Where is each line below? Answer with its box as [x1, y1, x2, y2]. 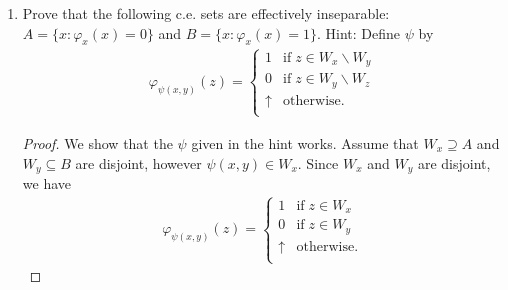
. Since [297, 152, 339, 173]
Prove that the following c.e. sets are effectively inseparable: [22, 3, 390, 23]
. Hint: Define [317, 22, 401, 43]
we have [22, 173, 71, 193]
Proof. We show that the [22, 132, 173, 153]
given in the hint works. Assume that [191, 132, 419, 153]
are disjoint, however [75, 152, 202, 173]
